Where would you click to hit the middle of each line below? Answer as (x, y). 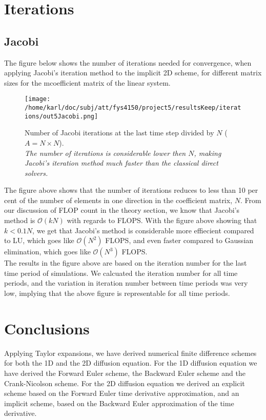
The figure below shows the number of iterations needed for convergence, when (128, 62)
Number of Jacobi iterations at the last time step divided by (119, 133)
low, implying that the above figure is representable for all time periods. (117, 293)
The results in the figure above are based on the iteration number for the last (126, 263)
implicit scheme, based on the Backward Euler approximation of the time (119, 403)
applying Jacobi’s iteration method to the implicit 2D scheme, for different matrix (133, 73)
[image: (38, 99)
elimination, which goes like (47, 252)
